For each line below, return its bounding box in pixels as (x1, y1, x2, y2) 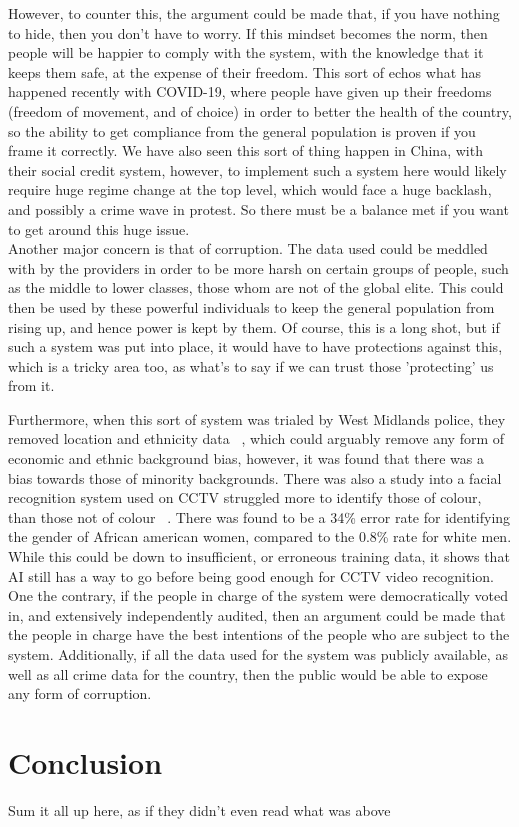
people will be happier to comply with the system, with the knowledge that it (8, 42, 484, 63)
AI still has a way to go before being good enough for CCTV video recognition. (8, 565, 494, 586)
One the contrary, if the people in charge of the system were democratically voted (8, 585, 509, 606)
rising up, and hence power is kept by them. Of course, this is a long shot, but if (8, 316, 500, 337)
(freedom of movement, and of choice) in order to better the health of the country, (8, 100, 512, 121)
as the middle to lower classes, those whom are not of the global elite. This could (8, 277, 504, 298)
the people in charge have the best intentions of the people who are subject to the (8, 624, 510, 645)
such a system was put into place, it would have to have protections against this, (8, 336, 503, 357)
